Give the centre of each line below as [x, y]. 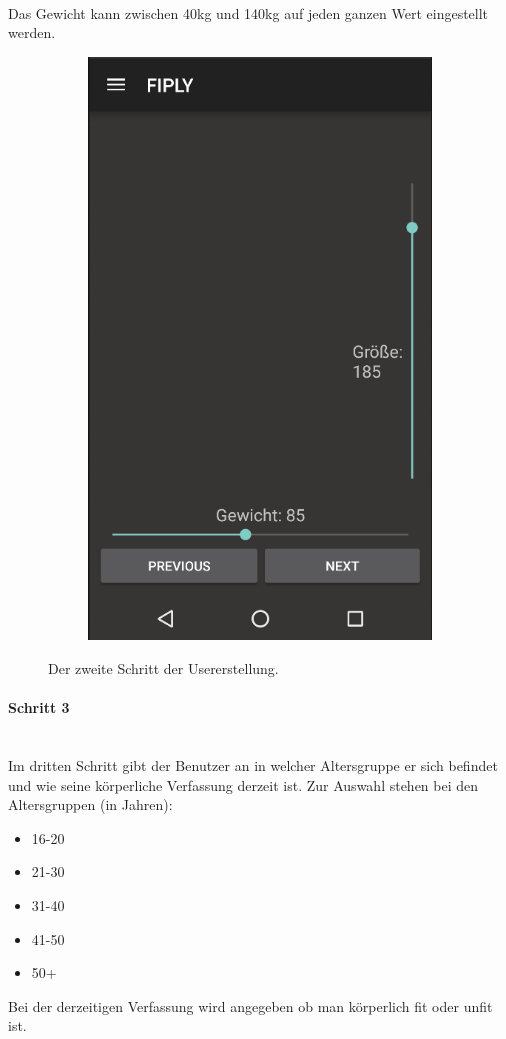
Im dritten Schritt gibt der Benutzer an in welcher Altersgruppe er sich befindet [253, 765]
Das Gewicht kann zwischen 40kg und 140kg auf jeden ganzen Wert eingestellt [248, 12]
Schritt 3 [39, 707]
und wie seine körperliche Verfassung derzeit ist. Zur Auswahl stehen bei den [243, 784]
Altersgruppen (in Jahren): [90, 804]
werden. [32, 32]
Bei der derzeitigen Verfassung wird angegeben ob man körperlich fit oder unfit [250, 1005]
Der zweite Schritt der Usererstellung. [163, 668]
